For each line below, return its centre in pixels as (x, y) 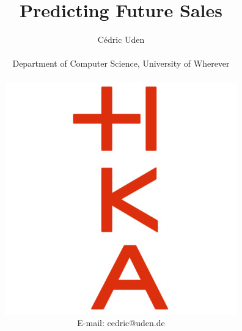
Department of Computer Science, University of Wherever (121, 63)
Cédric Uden (121, 39)
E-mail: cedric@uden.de (121, 323)
